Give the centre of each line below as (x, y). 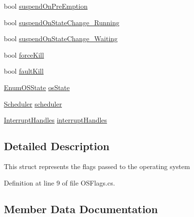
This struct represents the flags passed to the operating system (97, 166)
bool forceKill (24, 54)
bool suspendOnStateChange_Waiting (61, 39)
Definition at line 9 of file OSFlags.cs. (60, 182)
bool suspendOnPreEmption (46, 6)
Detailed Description (57, 146)
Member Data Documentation (81, 209)
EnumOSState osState (37, 87)
